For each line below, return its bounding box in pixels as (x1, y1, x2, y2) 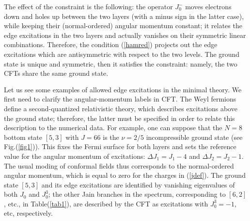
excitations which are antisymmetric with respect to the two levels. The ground (4, 49, 240, 59)
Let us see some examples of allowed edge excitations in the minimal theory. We (4, 84, 242, 94)
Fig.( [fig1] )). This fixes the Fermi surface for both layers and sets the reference (4, 141, 236, 152)
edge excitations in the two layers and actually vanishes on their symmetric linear (4, 30, 246, 40)
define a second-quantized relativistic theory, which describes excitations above (4, 103, 237, 113)
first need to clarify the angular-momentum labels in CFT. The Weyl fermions (4, 94, 236, 104)
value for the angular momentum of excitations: (4, 151, 145, 161)
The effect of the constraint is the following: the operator (4, 1, 173, 11)
